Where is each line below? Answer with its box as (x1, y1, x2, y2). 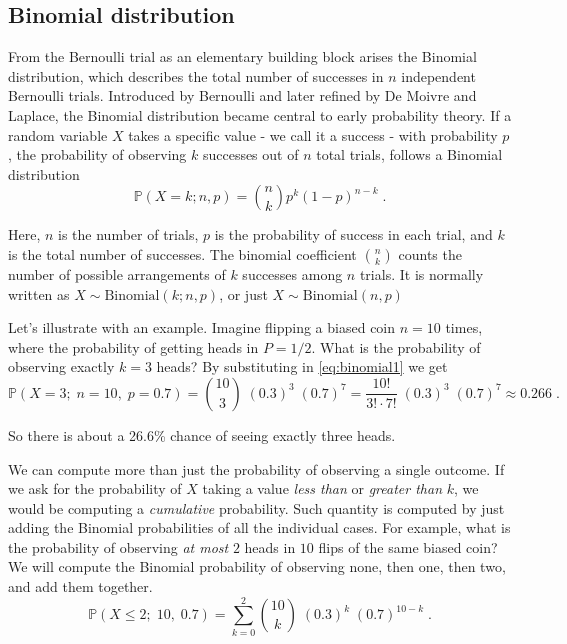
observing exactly (8, 356, 115, 377)
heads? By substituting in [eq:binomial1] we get (156, 356, 448, 377)
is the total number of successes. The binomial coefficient (8, 243, 357, 264)
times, (445, 317, 483, 338)
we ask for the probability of (8, 478, 182, 499)
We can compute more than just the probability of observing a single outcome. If (8, 458, 505, 479)
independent (401, 65, 476, 86)
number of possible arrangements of (8, 263, 226, 284)
